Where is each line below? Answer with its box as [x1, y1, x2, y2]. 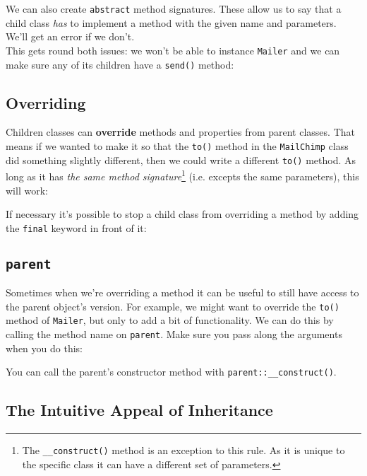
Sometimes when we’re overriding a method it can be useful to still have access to [6, 285, 359, 300]
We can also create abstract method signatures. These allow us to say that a [6, 1, 342, 16]
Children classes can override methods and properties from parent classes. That [6, 124, 355, 139]
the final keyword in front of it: [6, 220, 147, 235]
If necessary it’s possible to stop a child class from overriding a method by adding [6, 207, 359, 221]
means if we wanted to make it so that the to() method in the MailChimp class [6, 138, 349, 153]
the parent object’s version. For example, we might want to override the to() [6, 298, 339, 313]
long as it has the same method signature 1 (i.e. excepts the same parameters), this [6, 167, 359, 183]
